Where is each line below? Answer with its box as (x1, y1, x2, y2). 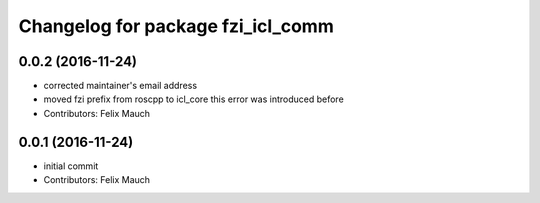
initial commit (43, 160, 99, 172)
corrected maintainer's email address (43, 80, 198, 92)
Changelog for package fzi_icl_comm (18, 15, 334, 37)
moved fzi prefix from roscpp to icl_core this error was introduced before (43, 93, 344, 105)
